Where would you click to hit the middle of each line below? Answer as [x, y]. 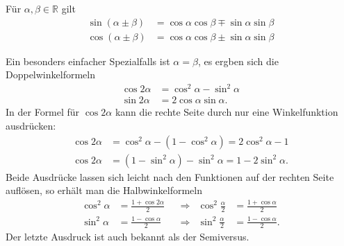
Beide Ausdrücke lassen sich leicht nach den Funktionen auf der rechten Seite [170, 176]
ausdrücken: [31, 125]
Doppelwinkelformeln [50, 74]
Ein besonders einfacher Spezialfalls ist [88, 61]
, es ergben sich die [238, 61]
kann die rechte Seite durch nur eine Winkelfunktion [227, 112]
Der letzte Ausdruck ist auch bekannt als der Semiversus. [128, 237]
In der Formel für [43, 112]
